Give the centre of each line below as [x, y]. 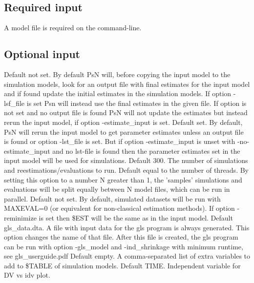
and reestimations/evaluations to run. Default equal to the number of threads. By [126, 170]
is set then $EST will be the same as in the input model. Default [136, 217]
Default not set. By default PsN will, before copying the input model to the [117, 74]
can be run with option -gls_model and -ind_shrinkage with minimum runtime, [124, 246]
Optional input [42, 54]
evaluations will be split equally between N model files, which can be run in [117, 189]
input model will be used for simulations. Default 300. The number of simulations [126, 160]
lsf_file [14, 103]
